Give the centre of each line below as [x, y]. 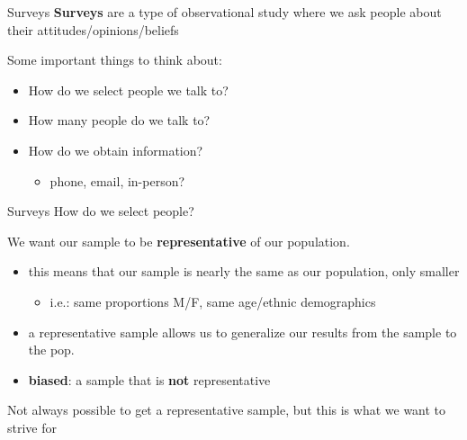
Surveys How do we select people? [101, 211]
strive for [32, 427]
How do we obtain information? [116, 150]
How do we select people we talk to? [128, 90]
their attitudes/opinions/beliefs [93, 29]
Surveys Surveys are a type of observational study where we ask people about [225, 12]
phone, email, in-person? [117, 180]
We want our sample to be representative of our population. [179, 241]
